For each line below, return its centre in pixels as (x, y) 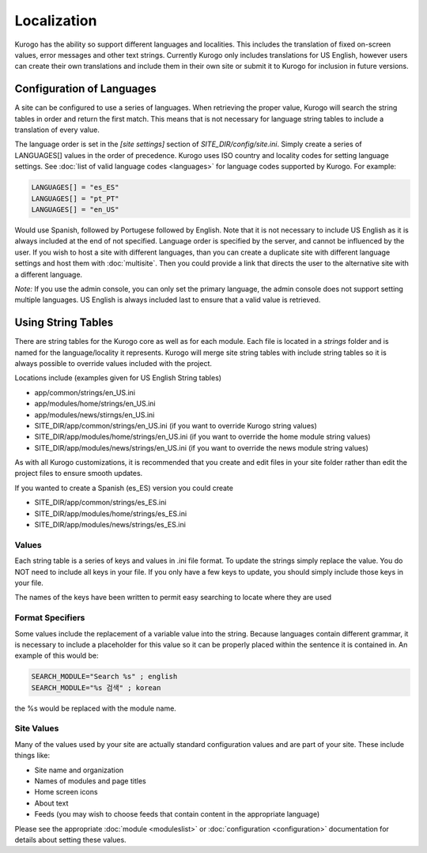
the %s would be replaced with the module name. (96, 708)
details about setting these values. (70, 840)
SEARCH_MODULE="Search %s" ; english (104, 677)
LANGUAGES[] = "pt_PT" (75, 198)
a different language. (49, 274)
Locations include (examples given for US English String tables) (118, 378)
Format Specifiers (50, 618)
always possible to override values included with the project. (113, 363)
